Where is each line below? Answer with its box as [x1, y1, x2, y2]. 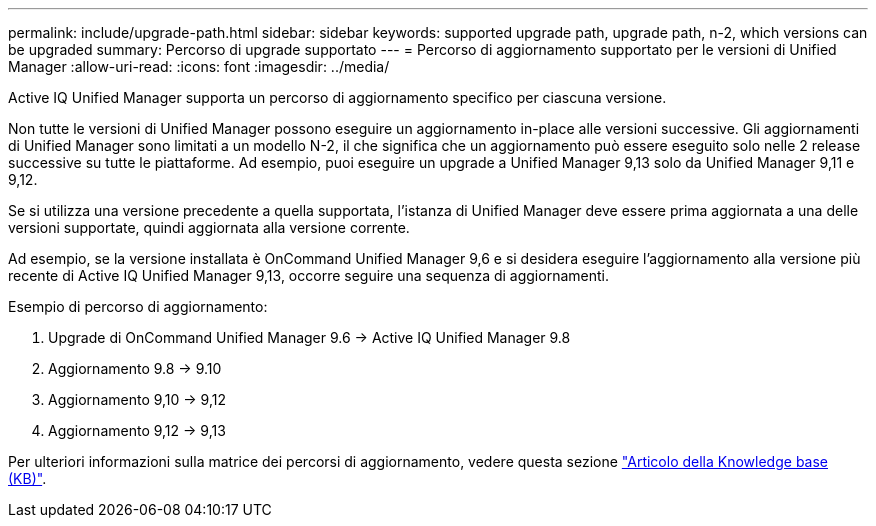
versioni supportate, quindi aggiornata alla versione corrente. [8, 219, 410, 236]
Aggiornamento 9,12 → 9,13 [48, 422, 226, 439]
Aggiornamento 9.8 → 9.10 [48, 360, 222, 377]
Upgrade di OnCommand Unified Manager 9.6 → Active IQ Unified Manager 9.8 [48, 329, 571, 346]
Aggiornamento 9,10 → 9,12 [48, 391, 227, 408]
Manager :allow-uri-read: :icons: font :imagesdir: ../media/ [8, 58, 390, 75]
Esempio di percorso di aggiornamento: [8, 298, 268, 315]
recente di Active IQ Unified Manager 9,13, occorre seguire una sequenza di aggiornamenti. [8, 267, 609, 284]
